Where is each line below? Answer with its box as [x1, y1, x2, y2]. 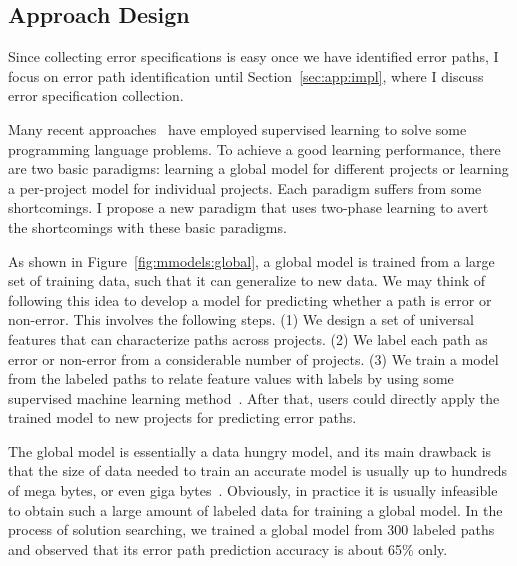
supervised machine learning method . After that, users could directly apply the [8, 387, 500, 408]
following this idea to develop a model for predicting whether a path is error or [8, 289, 492, 310]
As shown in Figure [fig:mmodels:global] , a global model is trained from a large [8, 250, 495, 271]
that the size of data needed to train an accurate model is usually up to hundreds [8, 460, 507, 481]
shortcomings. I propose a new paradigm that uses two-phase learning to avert [8, 197, 489, 218]
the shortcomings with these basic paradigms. [8, 216, 287, 237]
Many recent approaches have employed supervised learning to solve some [8, 118, 467, 139]
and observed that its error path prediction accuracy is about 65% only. [8, 538, 448, 559]
